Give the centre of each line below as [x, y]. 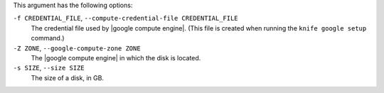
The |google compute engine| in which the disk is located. [116, 58]
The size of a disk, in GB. [68, 77]
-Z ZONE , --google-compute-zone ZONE [77, 48]
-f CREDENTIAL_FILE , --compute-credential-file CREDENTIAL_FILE [126, 18]
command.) [48, 38]
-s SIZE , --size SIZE [49, 68]
